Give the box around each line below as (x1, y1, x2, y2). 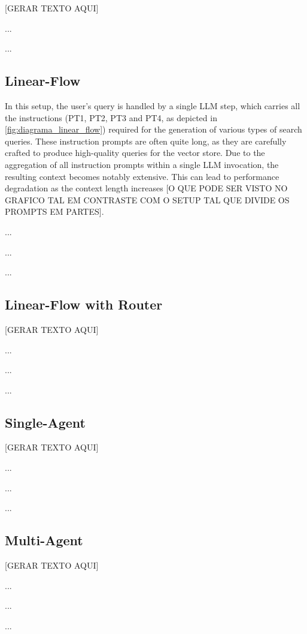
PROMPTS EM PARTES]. (5, 205, 104, 218)
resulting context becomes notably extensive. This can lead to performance (5, 170, 279, 182)
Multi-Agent (5, 531, 83, 549)
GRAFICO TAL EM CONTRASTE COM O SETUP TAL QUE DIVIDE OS (5, 193, 290, 206)
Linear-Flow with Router (5, 295, 163, 314)
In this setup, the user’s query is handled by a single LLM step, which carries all (5, 99, 300, 112)
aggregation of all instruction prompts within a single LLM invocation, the (5, 158, 279, 170)
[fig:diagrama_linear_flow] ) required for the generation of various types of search (5, 123, 302, 136)
